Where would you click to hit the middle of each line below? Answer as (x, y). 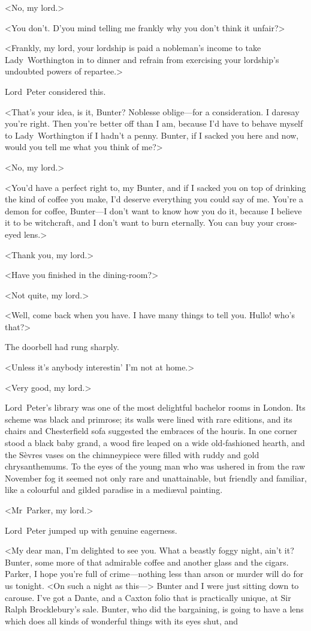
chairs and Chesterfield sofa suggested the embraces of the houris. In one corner (151, 431)
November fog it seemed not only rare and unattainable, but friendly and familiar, (156, 478)
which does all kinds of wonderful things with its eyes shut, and (122, 620)
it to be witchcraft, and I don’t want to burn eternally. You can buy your (139, 222)
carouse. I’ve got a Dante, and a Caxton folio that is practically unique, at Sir (148, 597)
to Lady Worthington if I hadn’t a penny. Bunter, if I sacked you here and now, (152, 135)
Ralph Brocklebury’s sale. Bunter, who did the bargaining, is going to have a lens (154, 609)
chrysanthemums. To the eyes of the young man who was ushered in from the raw (155, 466)
